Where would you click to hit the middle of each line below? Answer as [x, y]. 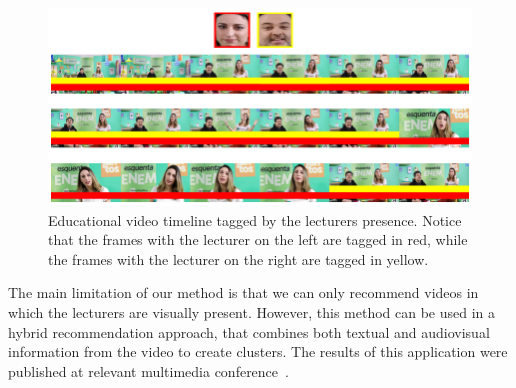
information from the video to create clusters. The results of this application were [258, 351]
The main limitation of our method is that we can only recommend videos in [243, 292]
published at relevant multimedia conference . [148, 370]
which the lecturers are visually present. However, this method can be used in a [252, 312]
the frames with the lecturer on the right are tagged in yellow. [238, 258]
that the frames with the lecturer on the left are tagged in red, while [258, 239]
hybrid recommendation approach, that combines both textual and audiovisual [249, 331]
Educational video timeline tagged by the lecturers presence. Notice [255, 219]
